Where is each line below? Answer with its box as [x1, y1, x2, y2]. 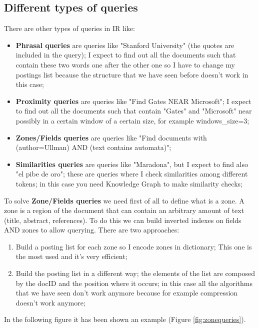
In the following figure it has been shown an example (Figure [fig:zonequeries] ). [4, 314, 246, 324]
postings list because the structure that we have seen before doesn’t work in [15, 69, 248, 79]
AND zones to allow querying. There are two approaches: [4, 224, 179, 235]
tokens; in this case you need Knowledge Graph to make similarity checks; [15, 178, 242, 188]
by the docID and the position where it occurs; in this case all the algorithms [15, 277, 252, 288]
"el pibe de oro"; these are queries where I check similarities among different [15, 168, 248, 179]
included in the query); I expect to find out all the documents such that [15, 49, 236, 60]
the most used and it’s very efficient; [15, 251, 127, 261]
